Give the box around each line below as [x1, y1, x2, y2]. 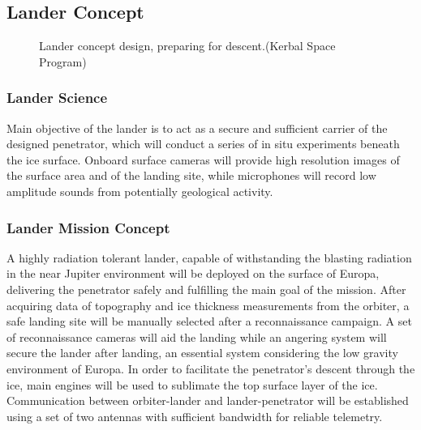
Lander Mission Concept [6, 217, 170, 237]
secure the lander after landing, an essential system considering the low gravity [6, 344, 398, 361]
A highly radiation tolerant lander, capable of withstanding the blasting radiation [6, 249, 412, 266]
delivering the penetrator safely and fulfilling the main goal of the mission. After [6, 280, 406, 297]
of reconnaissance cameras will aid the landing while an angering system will [6, 328, 387, 345]
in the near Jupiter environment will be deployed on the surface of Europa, [6, 265, 380, 282]
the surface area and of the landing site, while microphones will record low [6, 167, 376, 184]
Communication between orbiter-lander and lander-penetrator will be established [6, 392, 409, 409]
